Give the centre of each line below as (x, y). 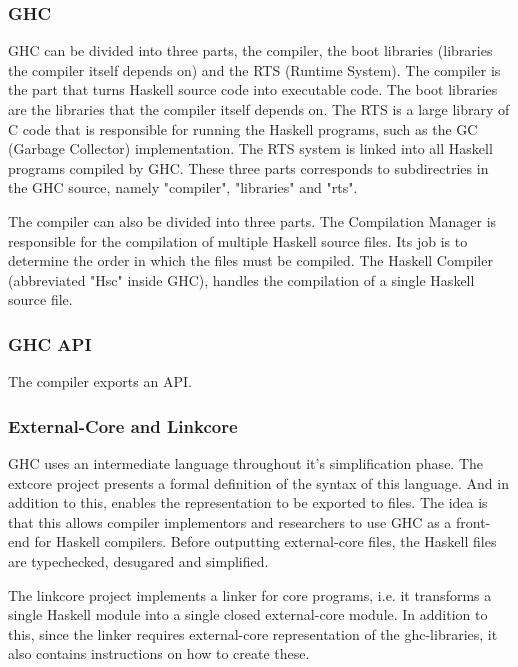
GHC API (50, 343)
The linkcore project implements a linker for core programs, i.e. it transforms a (250, 594)
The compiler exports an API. (100, 381)
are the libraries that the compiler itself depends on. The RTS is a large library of (259, 109)
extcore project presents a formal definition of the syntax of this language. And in (258, 482)
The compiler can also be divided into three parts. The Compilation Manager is (252, 220)
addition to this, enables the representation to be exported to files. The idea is (248, 502)
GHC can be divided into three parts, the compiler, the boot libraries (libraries (250, 50)
